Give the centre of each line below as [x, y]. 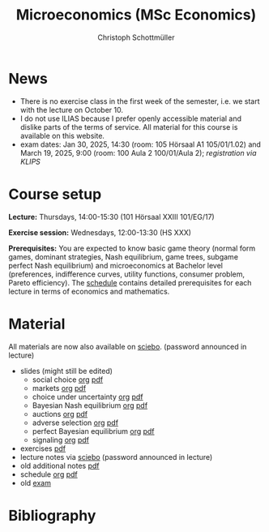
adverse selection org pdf [75, 423]
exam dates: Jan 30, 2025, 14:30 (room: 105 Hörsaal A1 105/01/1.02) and [141, 144]
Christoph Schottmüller [136, 37]
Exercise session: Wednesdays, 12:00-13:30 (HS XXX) [100, 232]
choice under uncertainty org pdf [88, 397]
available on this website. [62, 135]
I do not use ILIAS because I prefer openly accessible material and [130, 118]
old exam [35, 483]
